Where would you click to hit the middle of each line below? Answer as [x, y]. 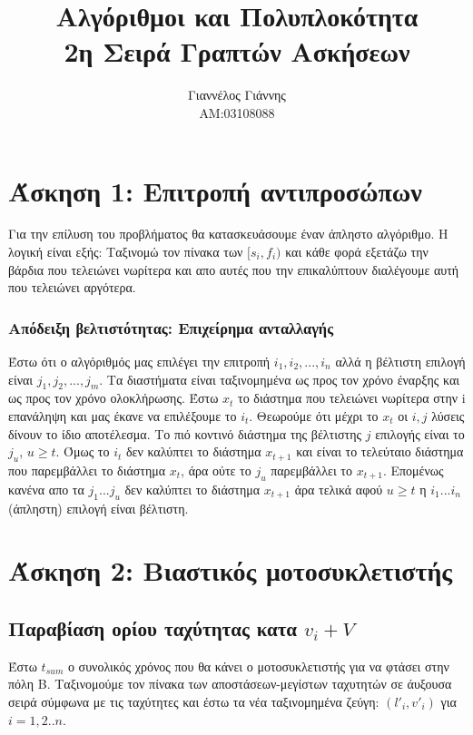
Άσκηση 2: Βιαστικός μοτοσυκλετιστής [231, 570]
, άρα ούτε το [216, 470]
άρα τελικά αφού [339, 489]
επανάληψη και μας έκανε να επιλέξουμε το [123, 416]
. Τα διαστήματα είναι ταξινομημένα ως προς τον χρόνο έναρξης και [279, 379]
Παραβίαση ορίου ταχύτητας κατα [153, 627]
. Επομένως [413, 470]
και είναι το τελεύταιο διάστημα [380, 451]
